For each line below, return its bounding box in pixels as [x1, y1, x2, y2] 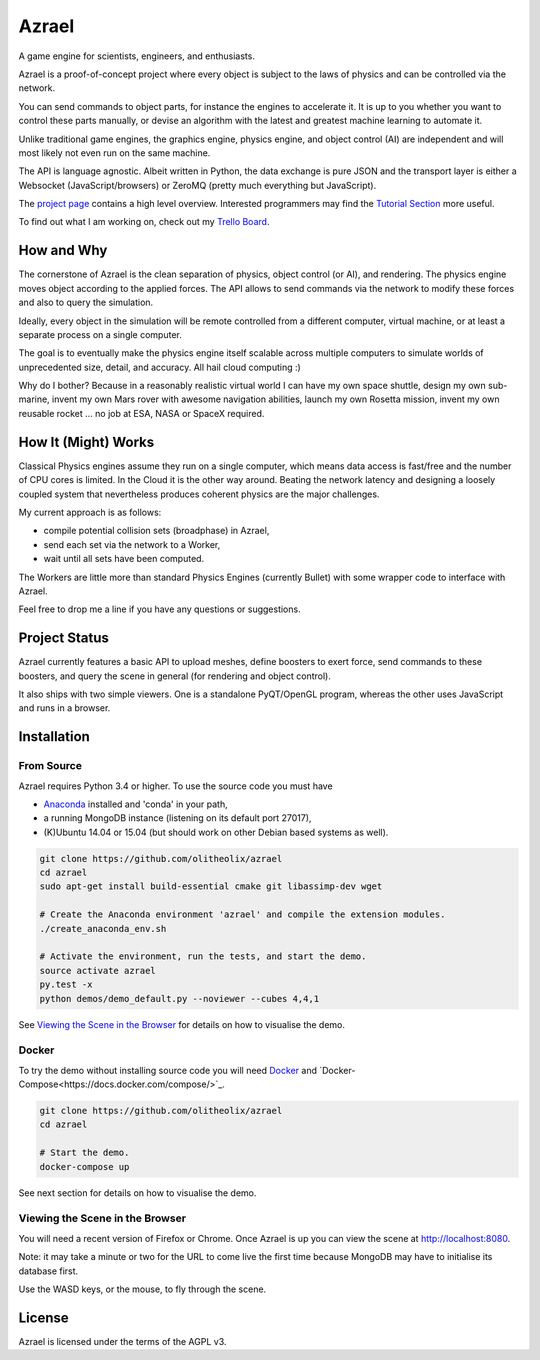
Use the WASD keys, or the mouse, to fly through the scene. [18, 1283, 267, 1295]
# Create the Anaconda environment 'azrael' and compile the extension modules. [39, 909, 446, 920]
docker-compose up [39, 1161, 130, 1172]
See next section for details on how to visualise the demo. [18, 1186, 257, 1199]
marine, [18, 393, 50, 405]
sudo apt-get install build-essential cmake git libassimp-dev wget [39, 881, 383, 892]
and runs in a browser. [18, 702, 111, 714]
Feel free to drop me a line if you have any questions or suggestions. [18, 603, 301, 615]
